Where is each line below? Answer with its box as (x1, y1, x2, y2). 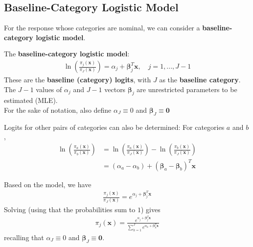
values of (36, 84, 62, 94)
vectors (104, 84, 126, 94)
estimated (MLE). (4, 95, 58, 105)
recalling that (4, 232, 44, 242)
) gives (140, 204, 161, 214)
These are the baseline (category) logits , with (4, 74, 151, 85)
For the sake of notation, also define (4, 105, 112, 115)
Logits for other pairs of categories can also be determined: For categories (4, 122, 225, 132)
